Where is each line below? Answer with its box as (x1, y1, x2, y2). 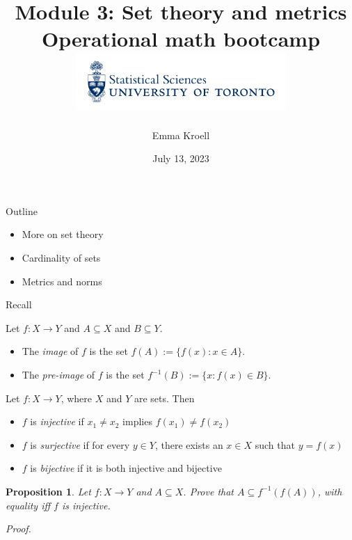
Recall (6, 297, 32, 312)
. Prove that (183, 484, 234, 498)
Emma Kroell (152, 127, 210, 142)
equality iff (6, 498, 51, 512)
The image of (22, 344, 79, 358)
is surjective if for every (30, 437, 130, 452)
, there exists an (154, 437, 223, 452)
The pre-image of (22, 367, 95, 381)
